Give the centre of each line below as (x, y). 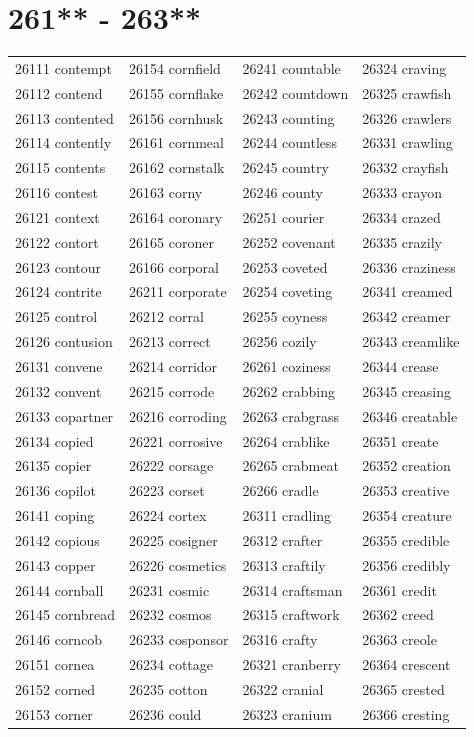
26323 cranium (287, 713)
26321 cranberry (291, 664)
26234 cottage (171, 664)
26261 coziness (286, 366)
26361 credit (399, 589)
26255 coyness (285, 316)
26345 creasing (406, 390)
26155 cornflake (176, 92)
